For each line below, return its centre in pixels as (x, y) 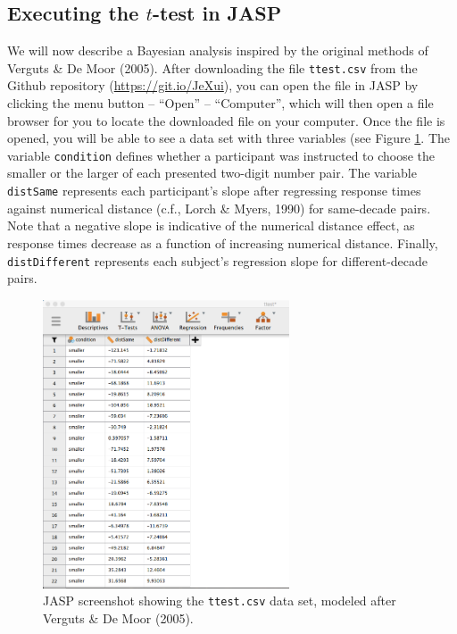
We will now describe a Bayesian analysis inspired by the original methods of (218, 50)
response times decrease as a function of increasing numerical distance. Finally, (223, 242)
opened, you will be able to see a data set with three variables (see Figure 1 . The (229, 138)
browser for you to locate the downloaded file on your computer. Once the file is (226, 120)
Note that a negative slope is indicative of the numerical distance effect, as (211, 225)
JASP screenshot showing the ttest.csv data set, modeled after (220, 601)
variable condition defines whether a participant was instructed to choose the (221, 155)
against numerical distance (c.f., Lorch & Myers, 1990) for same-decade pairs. (219, 208)
